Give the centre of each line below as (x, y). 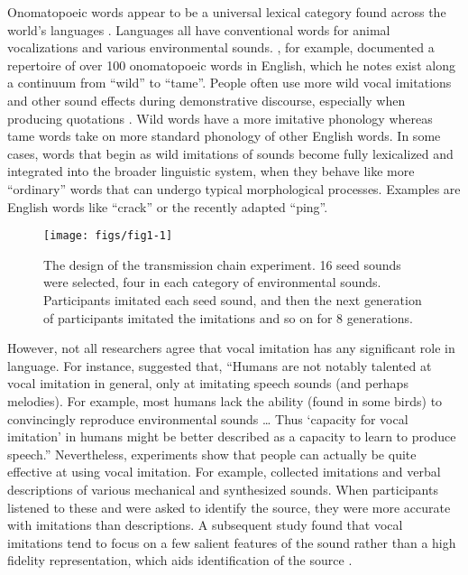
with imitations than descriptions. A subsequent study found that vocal (205, 525)
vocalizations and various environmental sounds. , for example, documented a (221, 47)
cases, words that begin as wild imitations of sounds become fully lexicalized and (230, 153)
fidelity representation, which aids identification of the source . (180, 560)
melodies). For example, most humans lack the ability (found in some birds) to (225, 400)
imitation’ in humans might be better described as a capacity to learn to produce (232, 436)
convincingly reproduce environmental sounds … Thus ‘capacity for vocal (208, 418)
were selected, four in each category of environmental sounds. (212, 282)
